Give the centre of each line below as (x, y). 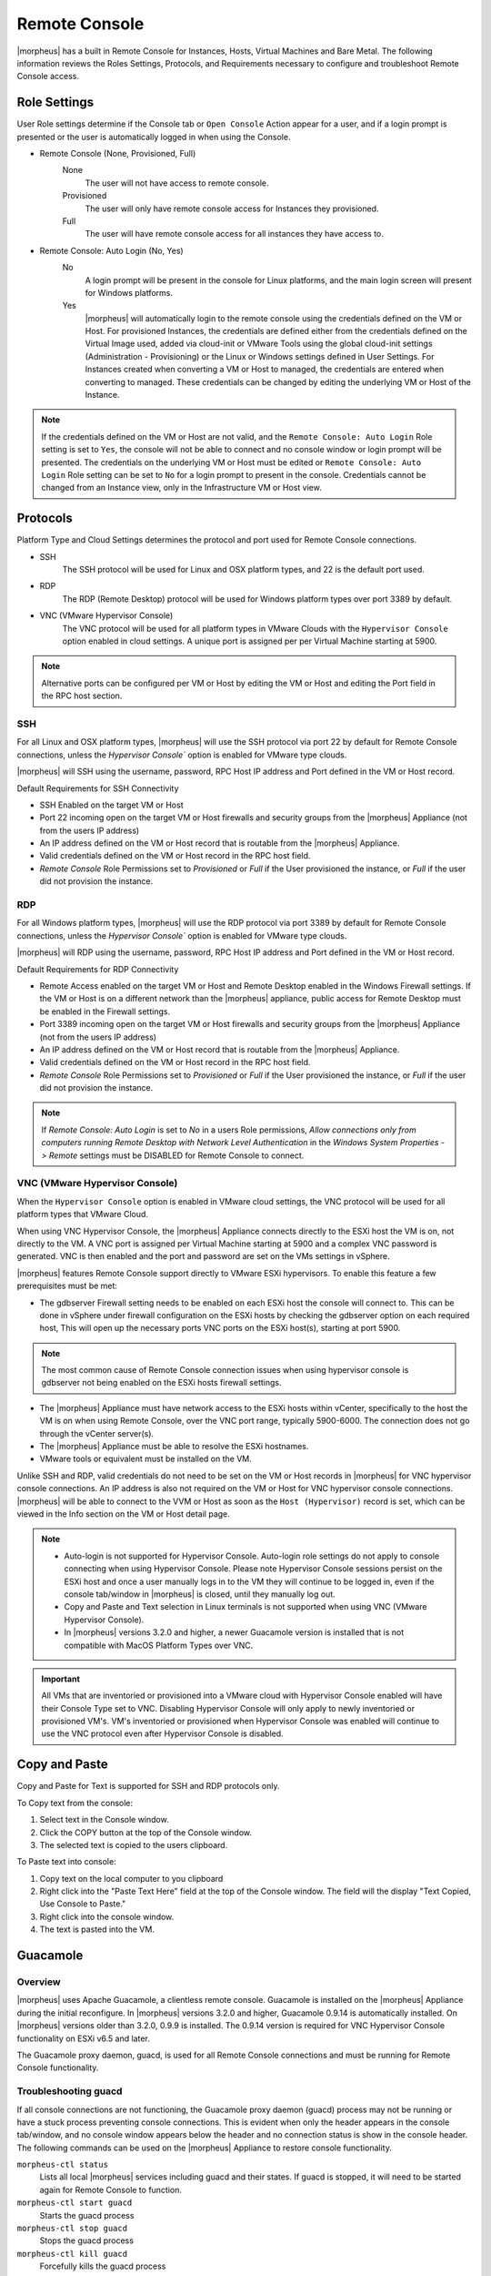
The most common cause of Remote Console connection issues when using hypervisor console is (225, 1370)
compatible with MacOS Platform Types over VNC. (159, 1645)
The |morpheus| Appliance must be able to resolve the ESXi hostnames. (174, 1447)
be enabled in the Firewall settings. (105, 1011)
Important (61, 1679)
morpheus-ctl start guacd (75, 2203)
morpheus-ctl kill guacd (72, 2254)
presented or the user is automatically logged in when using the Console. (154, 137)
